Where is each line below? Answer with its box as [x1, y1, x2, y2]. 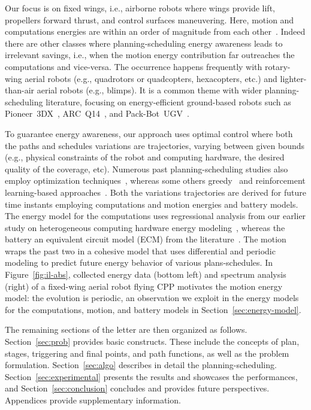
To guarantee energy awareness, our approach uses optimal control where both [5, 127, 293, 139]
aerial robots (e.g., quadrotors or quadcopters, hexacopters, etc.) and [25, 72, 277, 84]
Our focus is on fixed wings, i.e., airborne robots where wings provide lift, [5, 2, 275, 14]
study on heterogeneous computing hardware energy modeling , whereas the [5, 221, 285, 233]
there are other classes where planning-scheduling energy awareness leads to [5, 37, 283, 49]
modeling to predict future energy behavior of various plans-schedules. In [5, 256, 273, 269]
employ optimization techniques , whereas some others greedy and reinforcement [5, 174, 306, 187]
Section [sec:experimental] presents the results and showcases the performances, [5, 370, 298, 382]
